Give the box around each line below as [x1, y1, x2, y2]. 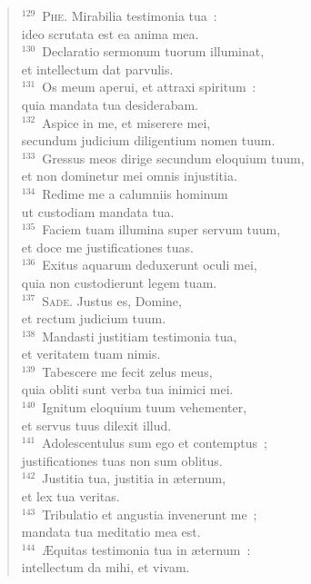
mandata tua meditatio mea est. [21, 522, 201, 541]
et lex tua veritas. [21, 487, 120, 506]
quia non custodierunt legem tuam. [21, 272, 217, 292]
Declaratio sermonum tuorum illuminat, [42, 42, 265, 61]
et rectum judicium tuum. [21, 309, 166, 328]
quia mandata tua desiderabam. [21, 94, 198, 114]
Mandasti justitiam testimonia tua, [42, 326, 237, 345]
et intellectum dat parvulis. [21, 59, 174, 78]
